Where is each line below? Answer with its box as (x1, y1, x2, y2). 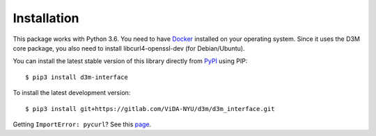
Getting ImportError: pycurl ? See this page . (13, 120, 152, 128)
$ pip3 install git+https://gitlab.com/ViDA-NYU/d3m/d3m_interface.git (25, 105, 275, 112)
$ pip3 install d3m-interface (25, 73, 129, 81)
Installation (13, 10, 79, 26)
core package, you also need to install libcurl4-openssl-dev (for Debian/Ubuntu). (13, 44, 245, 52)
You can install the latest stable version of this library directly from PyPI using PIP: (13, 57, 248, 65)
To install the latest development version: (13, 89, 131, 97)
